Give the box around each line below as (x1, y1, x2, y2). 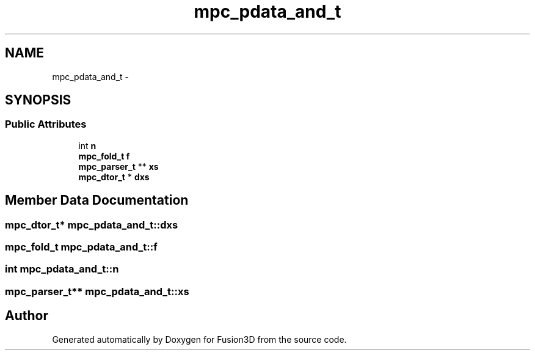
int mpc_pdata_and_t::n (5, 263, 119, 276)
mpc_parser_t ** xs (78, 161, 159, 172)
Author (5, 308, 48, 324)
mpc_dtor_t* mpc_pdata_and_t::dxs (5, 218, 178, 231)
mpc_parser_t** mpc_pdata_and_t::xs (5, 285, 189, 298)
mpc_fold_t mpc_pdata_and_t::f (5, 241, 158, 254)
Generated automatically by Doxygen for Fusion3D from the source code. (52, 334, 347, 345)
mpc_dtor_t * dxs (78, 171, 150, 182)
